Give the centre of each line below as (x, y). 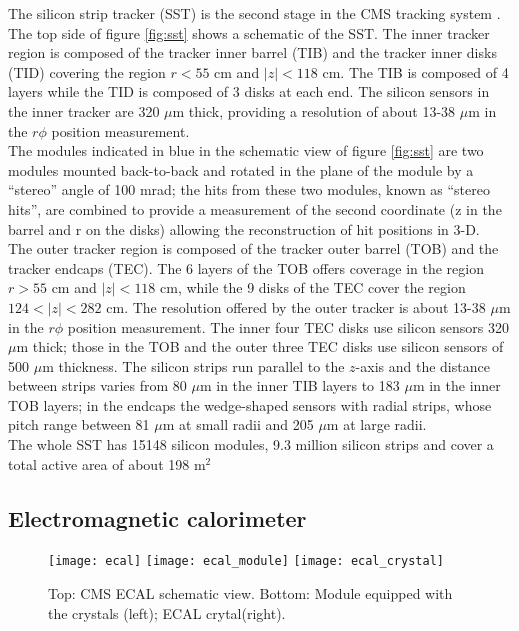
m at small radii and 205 (238, 424)
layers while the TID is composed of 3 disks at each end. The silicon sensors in (249, 91)
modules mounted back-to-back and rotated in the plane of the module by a (241, 169)
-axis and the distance (422, 365)
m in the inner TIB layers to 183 (299, 385)
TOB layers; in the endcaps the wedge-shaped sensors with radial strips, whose (250, 404)
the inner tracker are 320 (84, 110)
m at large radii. (376, 424)
